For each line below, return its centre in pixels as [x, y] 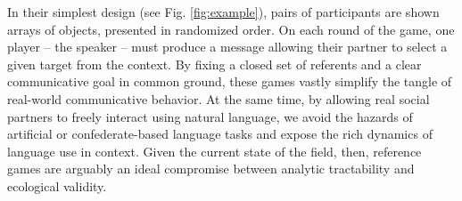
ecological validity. [57, 185]
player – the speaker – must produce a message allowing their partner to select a [227, 47]
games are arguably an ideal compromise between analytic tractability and [211, 169]
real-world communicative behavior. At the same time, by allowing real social [219, 98]
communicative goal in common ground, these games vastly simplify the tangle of [230, 81]
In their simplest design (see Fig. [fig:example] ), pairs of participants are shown [223, 12]
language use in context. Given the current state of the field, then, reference [214, 151]
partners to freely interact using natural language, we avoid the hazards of [210, 116]
